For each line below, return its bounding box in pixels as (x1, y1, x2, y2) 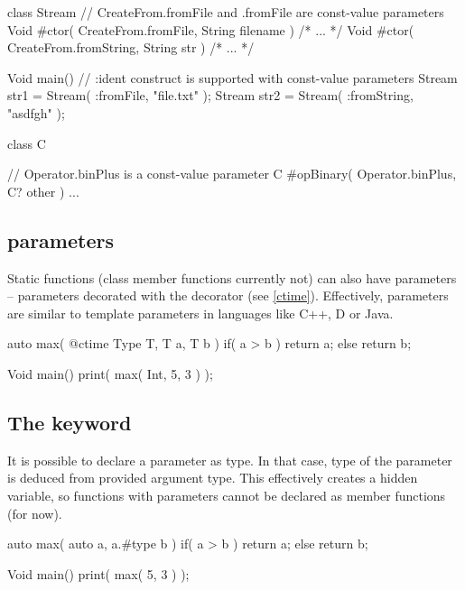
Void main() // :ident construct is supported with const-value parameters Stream (7, 68, 458, 87)
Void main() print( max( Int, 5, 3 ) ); (7, 364, 213, 383)
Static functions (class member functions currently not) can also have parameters (7, 268, 457, 287)
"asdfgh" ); (7, 103, 65, 122)
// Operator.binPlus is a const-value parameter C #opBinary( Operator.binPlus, (7, 164, 457, 183)
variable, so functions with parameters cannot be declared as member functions (7, 485, 446, 504)
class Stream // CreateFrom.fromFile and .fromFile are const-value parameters (7, 3, 444, 21)
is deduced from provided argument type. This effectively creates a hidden (7, 468, 418, 487)
